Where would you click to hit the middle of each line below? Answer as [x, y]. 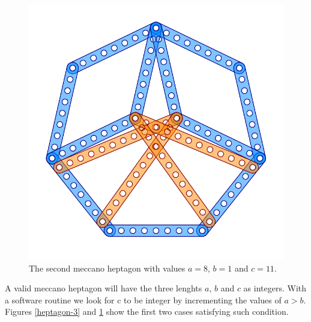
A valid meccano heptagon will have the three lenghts [104, 288]
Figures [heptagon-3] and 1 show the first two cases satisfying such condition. [147, 311]
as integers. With [275, 288]
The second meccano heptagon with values [107, 268]
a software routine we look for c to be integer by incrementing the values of [143, 299]
